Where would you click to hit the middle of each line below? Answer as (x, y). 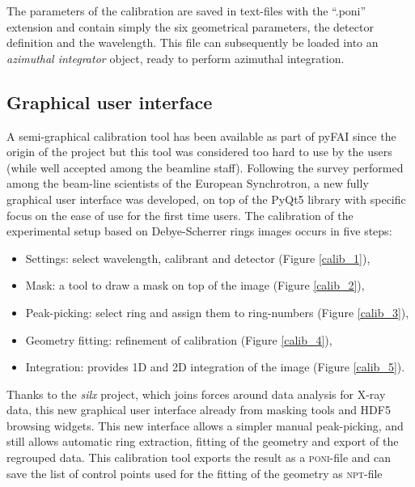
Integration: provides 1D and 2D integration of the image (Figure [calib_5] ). (215, 367)
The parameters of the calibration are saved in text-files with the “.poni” (186, 11)
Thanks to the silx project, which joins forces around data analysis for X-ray (196, 394)
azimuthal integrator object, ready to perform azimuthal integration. (176, 58)
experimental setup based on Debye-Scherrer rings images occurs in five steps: (199, 231)
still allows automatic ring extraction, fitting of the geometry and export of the (203, 441)
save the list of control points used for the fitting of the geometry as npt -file (195, 473)
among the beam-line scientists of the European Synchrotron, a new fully (188, 183)
